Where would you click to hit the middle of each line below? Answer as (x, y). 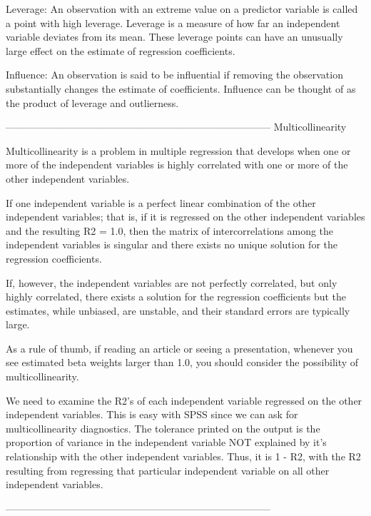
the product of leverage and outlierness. (92, 102)
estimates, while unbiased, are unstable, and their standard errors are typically (178, 310)
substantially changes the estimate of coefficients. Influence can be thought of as (181, 88)
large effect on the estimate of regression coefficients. (121, 50)
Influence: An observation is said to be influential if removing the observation (174, 75)
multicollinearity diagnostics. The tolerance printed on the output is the (163, 428)
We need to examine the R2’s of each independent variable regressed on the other (184, 400)
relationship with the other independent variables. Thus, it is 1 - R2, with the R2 (183, 456)
